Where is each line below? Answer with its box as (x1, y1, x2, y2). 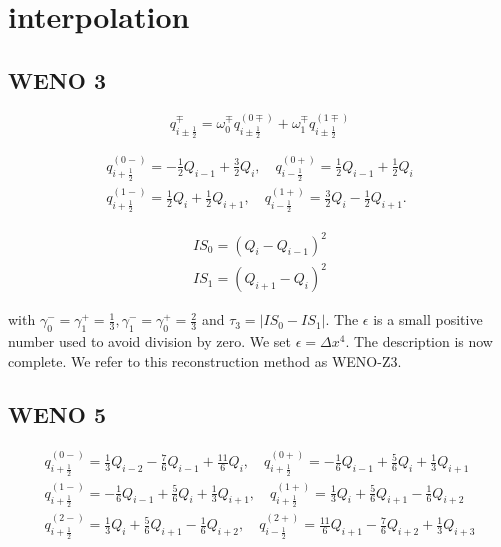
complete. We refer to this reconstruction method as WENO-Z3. (8, 350, 402, 371)
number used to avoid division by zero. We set (8, 330, 292, 351)
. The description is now (345, 330, 493, 351)
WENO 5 (8, 399, 107, 430)
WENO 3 (8, 64, 107, 95)
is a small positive (373, 309, 483, 330)
